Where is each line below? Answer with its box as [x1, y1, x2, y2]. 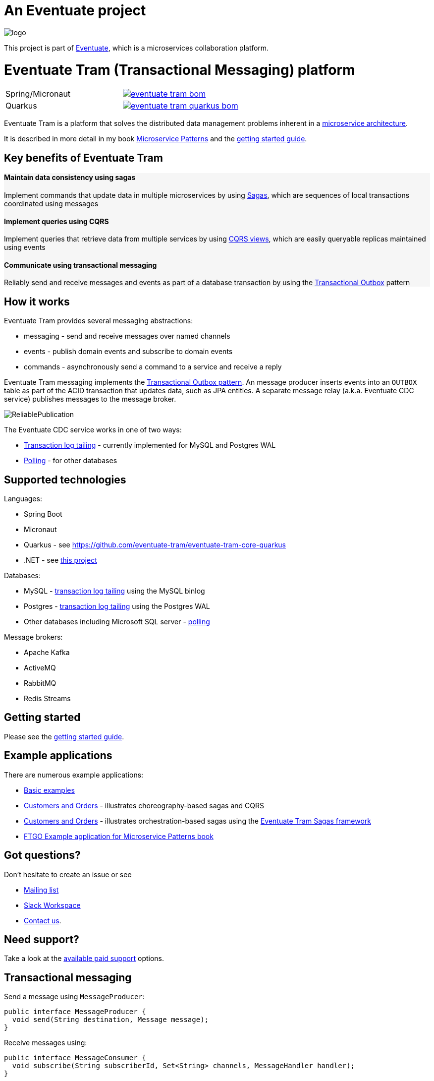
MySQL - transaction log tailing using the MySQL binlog [24, 587, 205, 596]
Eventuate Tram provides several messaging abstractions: [4, 316, 193, 325]
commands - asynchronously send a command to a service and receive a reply [24, 362, 282, 371]
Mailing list [24, 885, 59, 894]
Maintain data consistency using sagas [4, 173, 136, 182]
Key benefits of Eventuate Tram [4, 151, 163, 164]
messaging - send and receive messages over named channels [24, 332, 230, 341]
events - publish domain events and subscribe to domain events [24, 347, 233, 356]
